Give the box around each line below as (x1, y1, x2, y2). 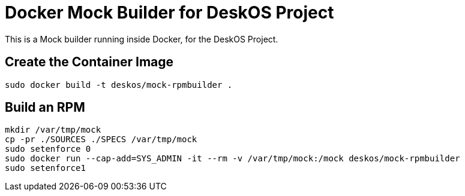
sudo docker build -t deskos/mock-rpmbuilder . (5, 79, 233, 90)
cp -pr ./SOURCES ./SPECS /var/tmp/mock (5, 134, 197, 145)
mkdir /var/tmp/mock (5, 125, 101, 135)
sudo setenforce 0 (5, 144, 91, 154)
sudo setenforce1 (5, 163, 86, 173)
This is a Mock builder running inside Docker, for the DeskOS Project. (5, 33, 278, 44)
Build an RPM (5, 100, 85, 115)
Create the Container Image (5, 54, 174, 70)
